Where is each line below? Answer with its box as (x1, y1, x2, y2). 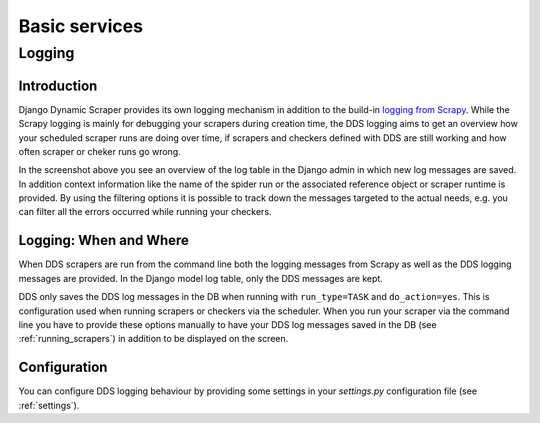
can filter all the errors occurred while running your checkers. (18, 206, 272, 218)
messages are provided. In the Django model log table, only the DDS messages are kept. (18, 272, 384, 284)
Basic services (18, 15, 144, 37)
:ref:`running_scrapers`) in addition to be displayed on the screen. (18, 333, 289, 345)
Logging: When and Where (18, 232, 190, 249)
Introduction (18, 77, 98, 94)
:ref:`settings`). (18, 399, 80, 411)
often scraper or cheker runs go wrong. (18, 145, 181, 157)
